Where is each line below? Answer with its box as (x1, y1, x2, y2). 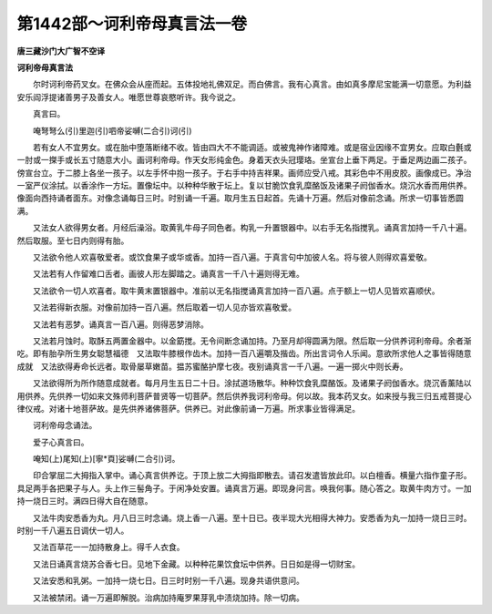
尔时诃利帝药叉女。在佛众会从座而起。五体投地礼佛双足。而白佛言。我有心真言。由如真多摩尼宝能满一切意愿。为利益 (32, 78, 472, 90)
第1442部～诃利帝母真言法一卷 (16, 14, 248, 34)
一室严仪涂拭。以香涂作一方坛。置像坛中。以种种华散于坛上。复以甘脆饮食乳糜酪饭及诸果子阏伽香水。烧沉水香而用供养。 (16, 180, 472, 191)
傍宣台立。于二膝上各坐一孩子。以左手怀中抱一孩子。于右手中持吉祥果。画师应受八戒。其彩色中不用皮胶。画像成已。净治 (16, 167, 472, 178)
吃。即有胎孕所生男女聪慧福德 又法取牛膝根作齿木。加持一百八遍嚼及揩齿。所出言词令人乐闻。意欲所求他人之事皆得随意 (16, 348, 472, 359)
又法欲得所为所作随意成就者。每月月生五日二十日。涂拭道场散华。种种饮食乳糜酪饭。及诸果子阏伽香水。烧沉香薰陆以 (32, 378, 472, 389)
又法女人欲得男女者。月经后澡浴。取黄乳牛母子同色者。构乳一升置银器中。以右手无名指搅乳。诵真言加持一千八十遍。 (32, 222, 472, 233)
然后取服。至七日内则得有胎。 (16, 235, 129, 246)
